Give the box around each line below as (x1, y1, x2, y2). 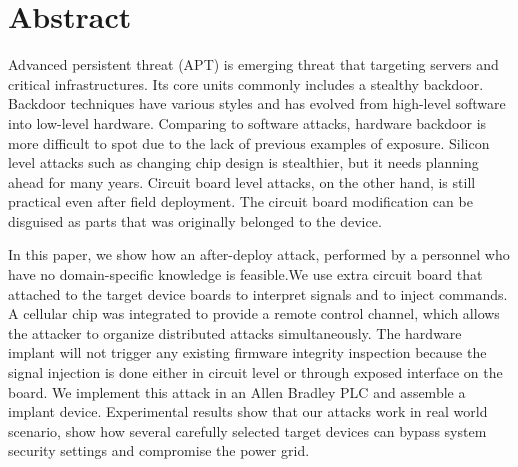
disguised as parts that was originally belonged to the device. (8, 210, 382, 231)
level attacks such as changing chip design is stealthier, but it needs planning (8, 152, 479, 173)
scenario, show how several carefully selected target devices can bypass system (8, 420, 487, 441)
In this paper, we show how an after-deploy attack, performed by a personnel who (8, 244, 510, 265)
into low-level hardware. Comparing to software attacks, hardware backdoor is (8, 112, 487, 133)
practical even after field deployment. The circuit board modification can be (8, 191, 473, 212)
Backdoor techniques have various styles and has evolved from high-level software (8, 93, 506, 114)
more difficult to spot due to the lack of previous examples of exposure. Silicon (8, 132, 490, 153)
